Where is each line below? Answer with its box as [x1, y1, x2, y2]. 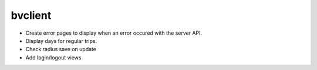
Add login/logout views [25, 54, 82, 61]
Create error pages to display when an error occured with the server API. [25, 29, 203, 36]
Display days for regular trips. [25, 37, 97, 44]
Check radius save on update [25, 46, 97, 53]
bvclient [11, 9, 52, 22]
